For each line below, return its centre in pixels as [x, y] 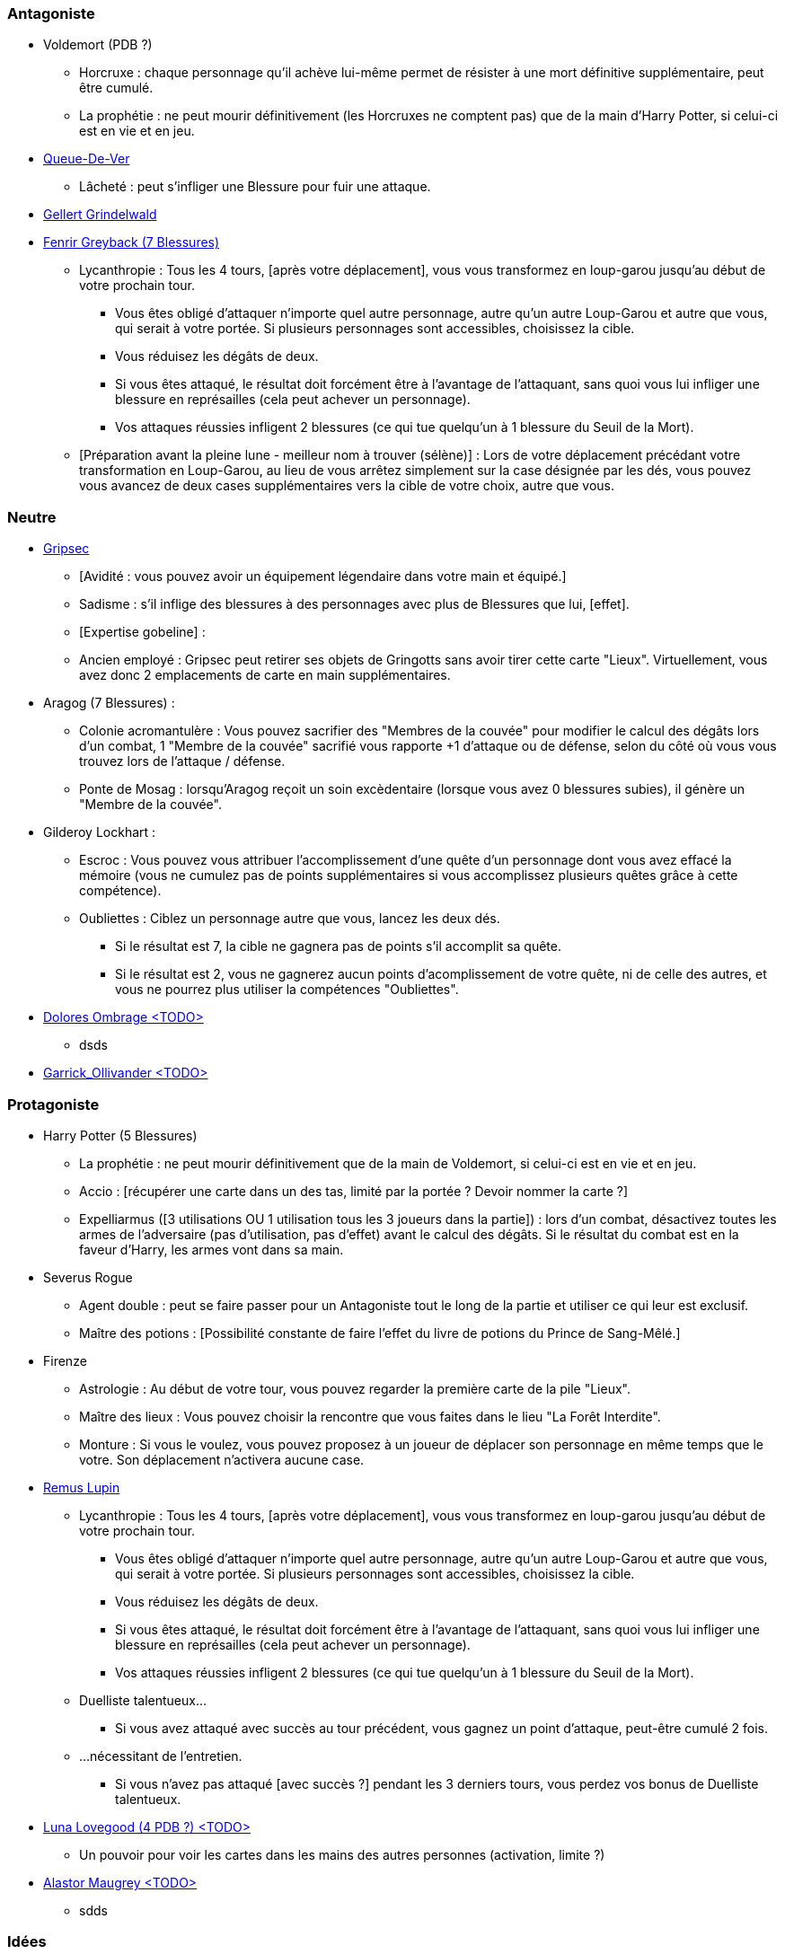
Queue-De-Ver [87, 159]
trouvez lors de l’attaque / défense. [182, 761]
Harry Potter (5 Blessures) [120, 1135]
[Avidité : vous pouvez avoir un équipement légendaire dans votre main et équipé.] [323, 577]
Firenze [65, 1360]
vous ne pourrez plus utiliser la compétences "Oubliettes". [287, 990]
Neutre [32, 517]
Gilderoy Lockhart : [100, 832]
